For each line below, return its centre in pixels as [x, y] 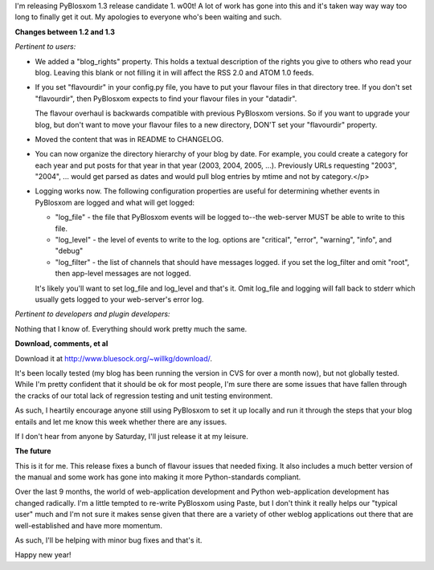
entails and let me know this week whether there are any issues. [121, 421]
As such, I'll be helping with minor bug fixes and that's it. [108, 540]
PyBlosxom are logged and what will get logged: [115, 202]
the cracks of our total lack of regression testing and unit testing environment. [144, 395]
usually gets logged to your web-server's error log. [119, 299]
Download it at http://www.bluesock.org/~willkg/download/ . [114, 358]
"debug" [69, 251]
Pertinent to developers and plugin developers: [92, 314]
